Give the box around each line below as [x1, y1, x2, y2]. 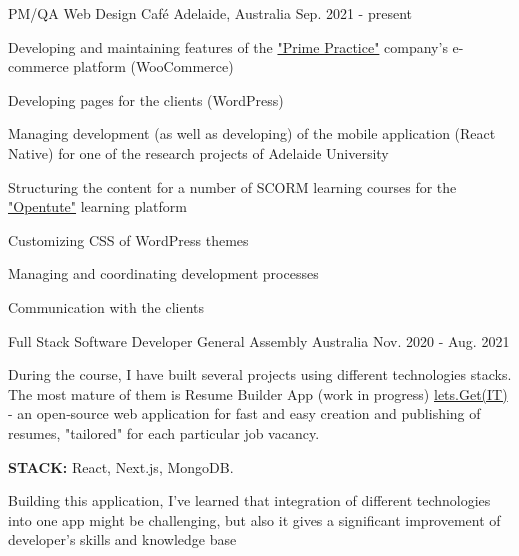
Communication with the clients [8, 296, 205, 317]
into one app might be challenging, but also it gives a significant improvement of [8, 509, 501, 530]
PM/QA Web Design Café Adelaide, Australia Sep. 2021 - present [8, 3, 413, 23]
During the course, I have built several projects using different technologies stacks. [8, 364, 512, 385]
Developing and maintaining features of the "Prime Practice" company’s [8, 36, 448, 57]
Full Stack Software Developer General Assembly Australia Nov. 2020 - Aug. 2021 [8, 330, 510, 351]
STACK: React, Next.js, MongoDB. [8, 456, 234, 477]
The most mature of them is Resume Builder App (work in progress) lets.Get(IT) [8, 383, 508, 404]
